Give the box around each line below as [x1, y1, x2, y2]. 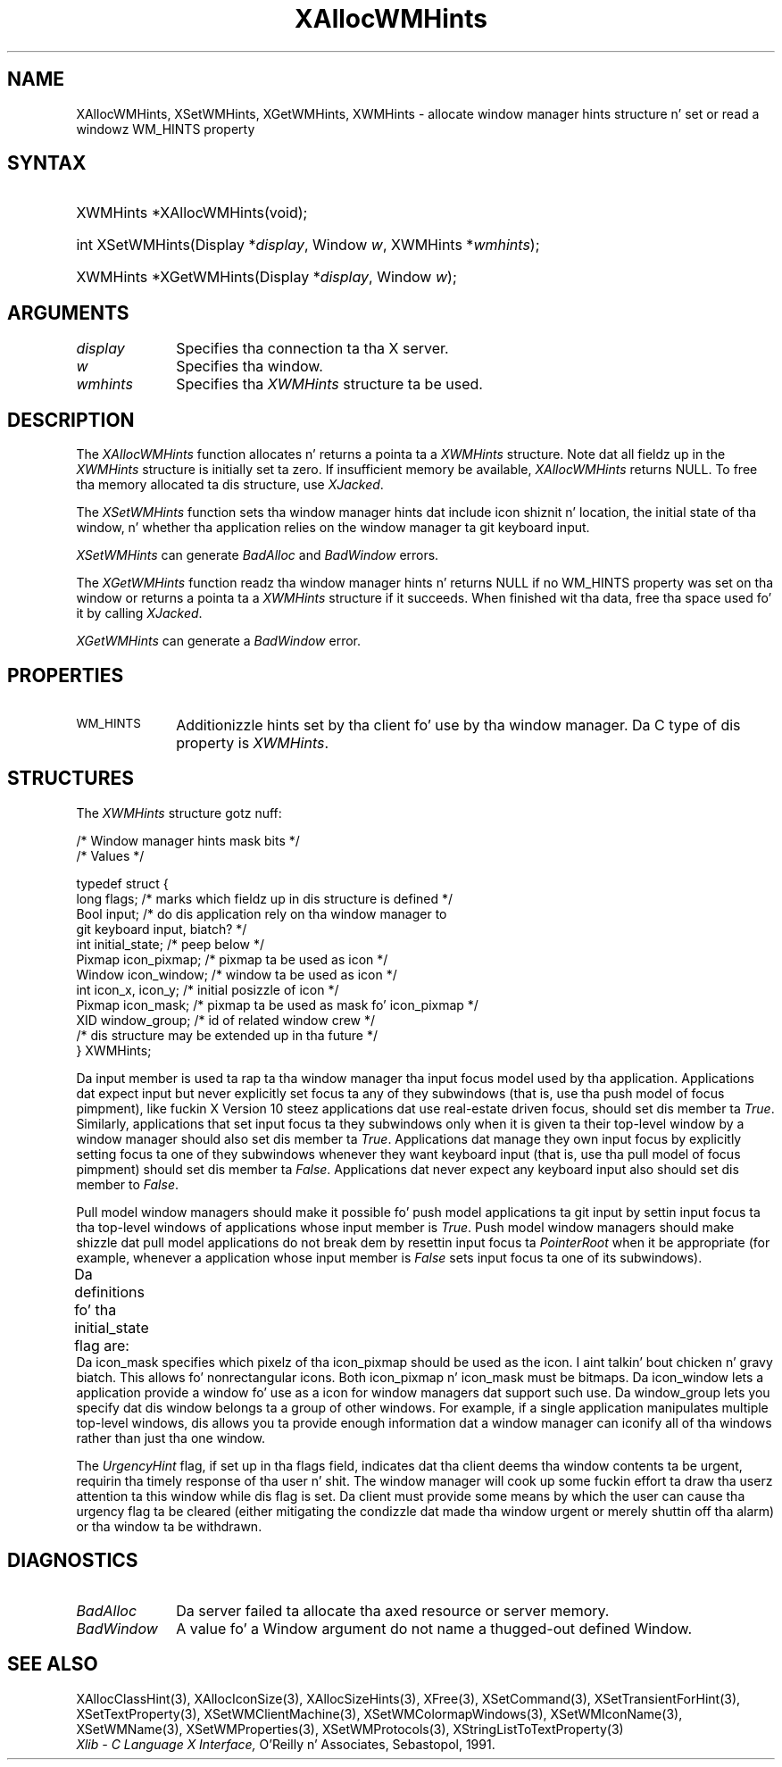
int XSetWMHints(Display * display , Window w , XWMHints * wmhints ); [76, 236, 540, 254]
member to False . [76, 1176, 179, 1192]
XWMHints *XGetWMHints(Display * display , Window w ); [76, 268, 457, 287]
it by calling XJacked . [76, 605, 203, 621]
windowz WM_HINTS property [76, 121, 255, 137]
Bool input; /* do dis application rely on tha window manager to [76, 905, 447, 921]
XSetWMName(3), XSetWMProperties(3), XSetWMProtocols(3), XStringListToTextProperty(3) [76, 1721, 624, 1737]
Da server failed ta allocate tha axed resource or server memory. [176, 1601, 610, 1620]
